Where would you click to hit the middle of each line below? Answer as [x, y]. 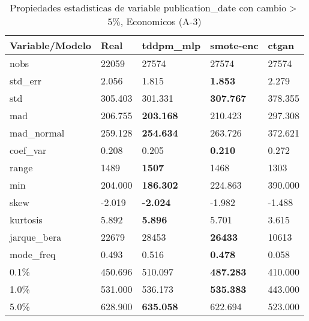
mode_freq [33, 254]
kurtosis [26, 219]
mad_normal [37, 133]
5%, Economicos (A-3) [154, 21]
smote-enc [234, 45]
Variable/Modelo [51, 45]
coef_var [28, 150]
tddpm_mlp [171, 45]
